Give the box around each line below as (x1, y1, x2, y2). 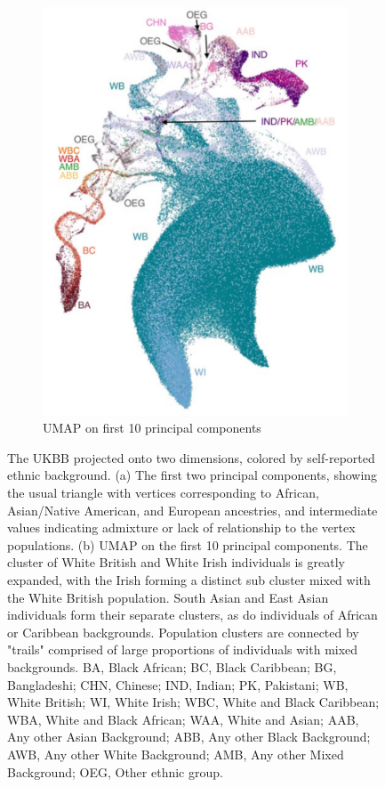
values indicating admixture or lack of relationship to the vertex (7, 518, 356, 537)
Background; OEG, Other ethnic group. (7, 762, 223, 781)
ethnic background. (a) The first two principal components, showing (7, 466, 378, 484)
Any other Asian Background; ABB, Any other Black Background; (7, 727, 371, 746)
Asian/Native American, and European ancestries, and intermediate (7, 500, 378, 519)
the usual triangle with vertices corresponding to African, (7, 483, 319, 502)
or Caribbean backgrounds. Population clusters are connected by (7, 622, 359, 641)
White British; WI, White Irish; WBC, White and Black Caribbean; (7, 693, 380, 711)
